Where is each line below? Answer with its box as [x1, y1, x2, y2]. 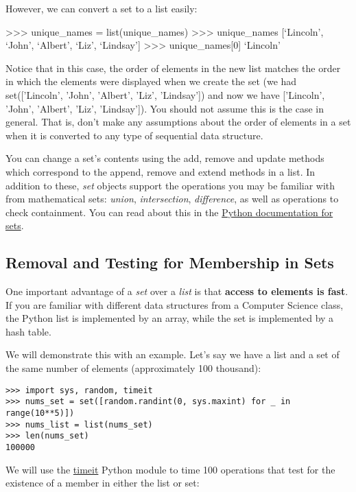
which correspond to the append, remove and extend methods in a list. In [5, 164, 316, 178]
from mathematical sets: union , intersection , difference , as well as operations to [5, 191, 339, 206]
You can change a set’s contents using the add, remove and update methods [5, 151, 324, 165]
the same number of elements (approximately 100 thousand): [5, 361, 261, 375]
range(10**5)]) [5, 408, 75, 418]
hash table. [5, 324, 51, 338]
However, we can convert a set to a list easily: [5, 1, 198, 15]
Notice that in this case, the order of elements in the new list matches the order [5, 60, 341, 75]
